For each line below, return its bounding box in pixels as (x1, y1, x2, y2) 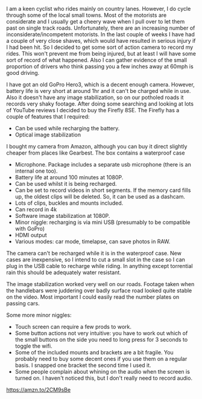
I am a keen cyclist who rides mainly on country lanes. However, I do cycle (6, 5, 191, 12)
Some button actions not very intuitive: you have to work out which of (14, 330, 188, 337)
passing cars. (6, 300, 40, 307)
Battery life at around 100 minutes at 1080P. (14, 174, 124, 180)
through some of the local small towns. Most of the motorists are (6, 11, 167, 19)
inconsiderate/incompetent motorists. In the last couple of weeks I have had (6, 31, 195, 38)
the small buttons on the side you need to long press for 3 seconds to (14, 336, 188, 343)
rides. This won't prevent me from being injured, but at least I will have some (6, 50, 197, 57)
